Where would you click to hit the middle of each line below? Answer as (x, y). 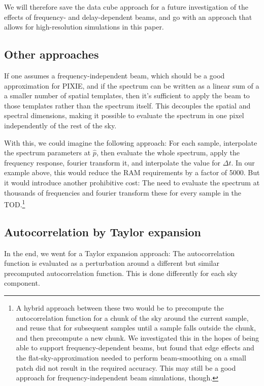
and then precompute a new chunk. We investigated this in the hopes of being (138, 337)
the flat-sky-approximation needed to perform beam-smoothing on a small (131, 357)
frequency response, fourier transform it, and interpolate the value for (112, 162)
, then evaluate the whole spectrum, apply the (168, 153)
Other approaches (52, 54)
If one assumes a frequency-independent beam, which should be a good (114, 75)
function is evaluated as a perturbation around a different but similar (112, 263)
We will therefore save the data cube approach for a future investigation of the (126, 7)
